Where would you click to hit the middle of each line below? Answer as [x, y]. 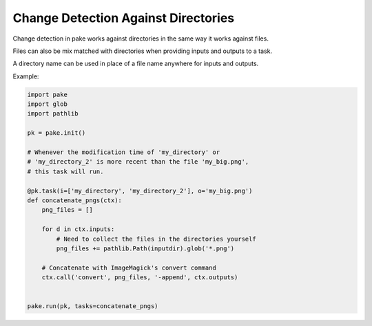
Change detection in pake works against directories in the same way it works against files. [141, 39]
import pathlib [53, 114]
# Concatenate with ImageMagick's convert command [129, 268]
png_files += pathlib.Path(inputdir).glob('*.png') [145, 248]
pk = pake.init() [56, 133]
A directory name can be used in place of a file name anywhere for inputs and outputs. [136, 64]
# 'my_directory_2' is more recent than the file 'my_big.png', [138, 162]
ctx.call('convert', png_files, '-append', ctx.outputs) [140, 278]
